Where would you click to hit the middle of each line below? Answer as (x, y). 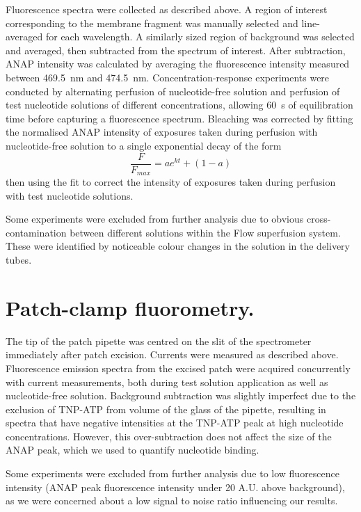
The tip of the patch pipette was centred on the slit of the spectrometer (159, 341)
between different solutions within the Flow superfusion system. (205, 232)
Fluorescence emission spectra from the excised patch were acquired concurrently (178, 368)
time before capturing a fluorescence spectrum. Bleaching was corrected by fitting (179, 118)
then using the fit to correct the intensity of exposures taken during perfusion (171, 182)
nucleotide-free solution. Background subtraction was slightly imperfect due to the (181, 395)
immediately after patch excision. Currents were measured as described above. (172, 354)
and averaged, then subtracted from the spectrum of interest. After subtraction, (176, 50)
